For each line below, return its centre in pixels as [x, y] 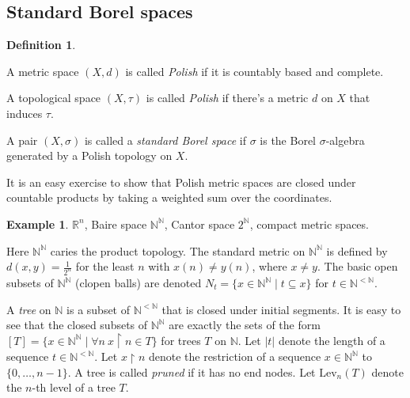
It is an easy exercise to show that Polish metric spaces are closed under [181, 182]
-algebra [345, 140]
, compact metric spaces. [309, 224]
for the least [105, 266]
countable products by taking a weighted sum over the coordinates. [169, 197]
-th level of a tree [74, 387]
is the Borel [288, 140]
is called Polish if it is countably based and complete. [254, 71]
